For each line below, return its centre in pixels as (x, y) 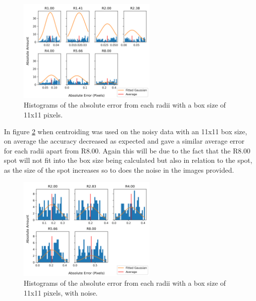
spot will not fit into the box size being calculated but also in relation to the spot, (128, 160)
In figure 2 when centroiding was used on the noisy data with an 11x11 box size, (126, 131)
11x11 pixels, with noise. (61, 292)
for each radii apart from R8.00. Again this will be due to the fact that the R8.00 (127, 150)
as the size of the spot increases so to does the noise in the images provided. (119, 169)
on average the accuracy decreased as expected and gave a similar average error (124, 141)
